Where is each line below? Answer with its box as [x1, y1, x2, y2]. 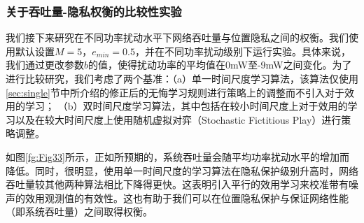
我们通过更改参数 [6, 57, 84, 72]
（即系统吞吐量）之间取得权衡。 [6, 204, 153, 219]
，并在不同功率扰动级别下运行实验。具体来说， [135, 43, 351, 58]
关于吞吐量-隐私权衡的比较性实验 [6, 2, 182, 20]
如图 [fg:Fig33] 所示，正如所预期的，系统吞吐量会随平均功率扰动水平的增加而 [6, 149, 349, 164]
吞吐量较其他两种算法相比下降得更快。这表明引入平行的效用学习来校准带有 [6, 177, 349, 192]
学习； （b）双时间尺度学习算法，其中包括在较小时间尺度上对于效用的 [24, 99, 348, 113]
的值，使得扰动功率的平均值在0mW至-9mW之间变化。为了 [88, 57, 352, 72]
